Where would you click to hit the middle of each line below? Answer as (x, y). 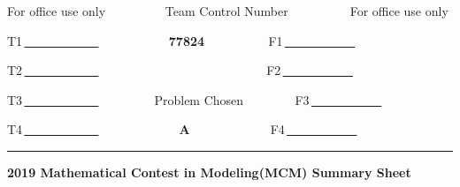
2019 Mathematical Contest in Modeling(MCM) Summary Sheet (209, 172)
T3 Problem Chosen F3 (158, 99)
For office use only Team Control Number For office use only (228, 11)
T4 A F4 (146, 129)
